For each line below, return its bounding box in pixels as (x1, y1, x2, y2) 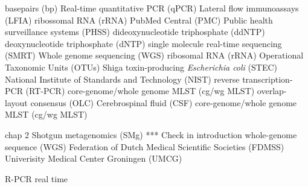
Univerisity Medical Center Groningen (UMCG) (5, 152, 182, 165)
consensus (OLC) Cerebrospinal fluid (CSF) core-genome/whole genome (30, 96, 297, 109)
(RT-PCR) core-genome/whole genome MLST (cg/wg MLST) (25, 84, 255, 97)
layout (5, 96, 28, 109)
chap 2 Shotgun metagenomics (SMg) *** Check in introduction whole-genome (5, 128, 297, 141)
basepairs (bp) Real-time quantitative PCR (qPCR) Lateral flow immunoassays (5, 2, 299, 14)
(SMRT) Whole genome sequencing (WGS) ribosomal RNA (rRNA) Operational (5, 49, 304, 62)
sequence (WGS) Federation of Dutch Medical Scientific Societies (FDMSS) (5, 140, 284, 153)
